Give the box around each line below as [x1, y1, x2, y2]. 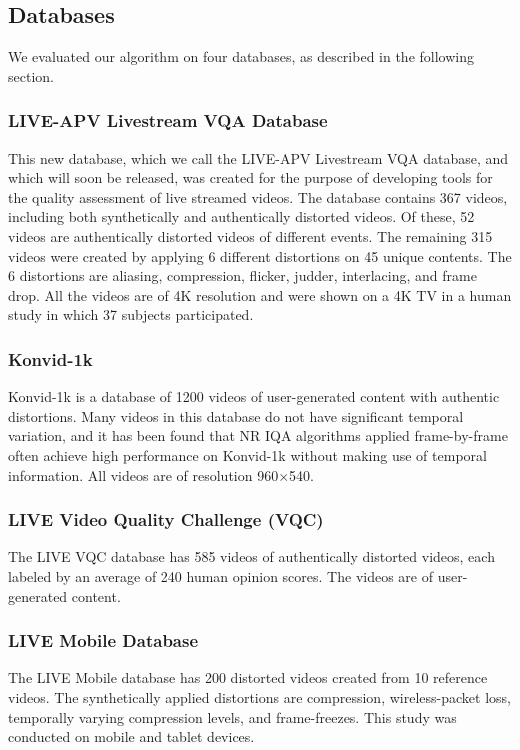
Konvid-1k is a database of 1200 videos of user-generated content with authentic [8, 386, 500, 407]
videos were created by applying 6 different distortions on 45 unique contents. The [8, 245, 512, 266]
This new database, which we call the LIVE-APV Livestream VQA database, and [8, 147, 509, 168]
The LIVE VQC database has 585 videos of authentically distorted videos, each [8, 546, 495, 567]
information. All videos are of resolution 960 [8, 464, 279, 485]
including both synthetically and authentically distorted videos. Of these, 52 [8, 206, 475, 227]
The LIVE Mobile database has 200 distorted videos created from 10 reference [8, 667, 488, 688]
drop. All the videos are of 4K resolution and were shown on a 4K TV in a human [8, 284, 512, 305]
